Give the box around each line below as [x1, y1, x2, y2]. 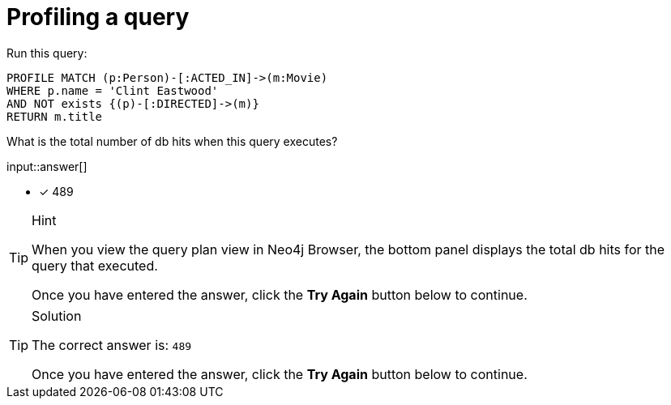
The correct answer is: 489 [32, 336, 192, 353]
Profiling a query [6, 3, 190, 31]
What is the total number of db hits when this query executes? [6, 134, 338, 148]
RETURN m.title [6, 109, 103, 123]
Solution [32, 307, 82, 324]
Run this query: [6, 45, 88, 60]
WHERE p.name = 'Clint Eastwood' [6, 83, 219, 97]
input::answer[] [6, 159, 88, 173]
